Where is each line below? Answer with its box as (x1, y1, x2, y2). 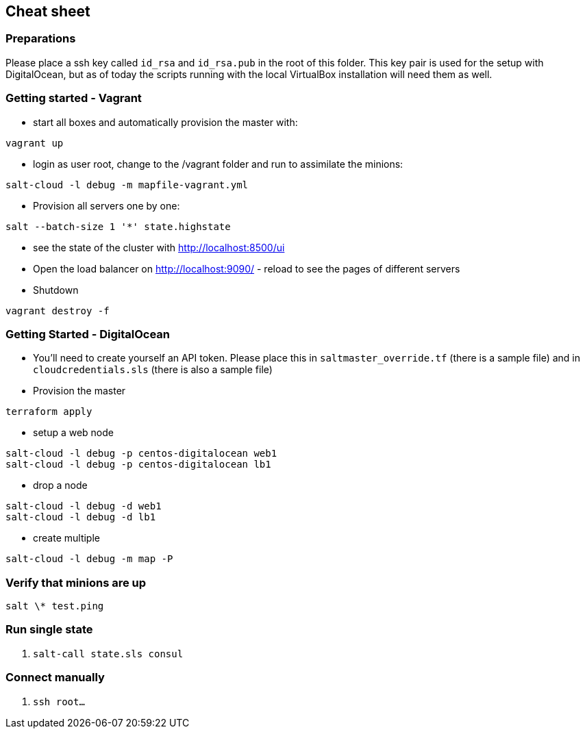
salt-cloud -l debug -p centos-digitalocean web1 (5, 448, 277, 459)
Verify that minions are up (5, 575, 147, 590)
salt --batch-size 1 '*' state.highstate (5, 220, 231, 232)
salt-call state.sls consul (33, 648, 184, 659)
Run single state (5, 622, 93, 637)
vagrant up (5, 137, 64, 149)
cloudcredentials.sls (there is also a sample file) (33, 364, 273, 376)
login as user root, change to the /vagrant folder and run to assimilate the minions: (33, 157, 403, 170)
